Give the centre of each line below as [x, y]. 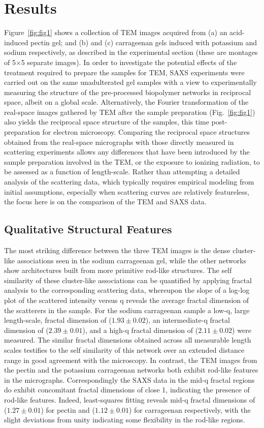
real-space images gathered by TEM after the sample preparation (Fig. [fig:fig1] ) [130, 112]
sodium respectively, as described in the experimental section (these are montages [131, 52]
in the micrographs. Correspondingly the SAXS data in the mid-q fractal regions [129, 379]
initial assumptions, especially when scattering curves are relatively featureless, [127, 191]
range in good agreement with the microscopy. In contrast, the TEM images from [131, 360]
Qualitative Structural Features [88, 229]
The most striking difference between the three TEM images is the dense [117, 250]
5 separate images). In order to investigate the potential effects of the [129, 62]
